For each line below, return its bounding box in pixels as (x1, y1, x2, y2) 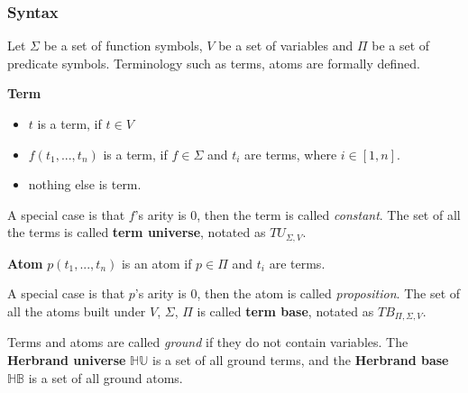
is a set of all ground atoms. (28, 368, 183, 387)
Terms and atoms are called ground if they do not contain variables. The (7, 333, 408, 352)
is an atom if (121, 253, 192, 272)
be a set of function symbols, (43, 36, 203, 55)
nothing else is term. (28, 175, 142, 194)
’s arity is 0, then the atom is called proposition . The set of (134, 284, 461, 303)
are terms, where (244, 144, 337, 163)
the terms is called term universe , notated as (7, 223, 266, 242)
